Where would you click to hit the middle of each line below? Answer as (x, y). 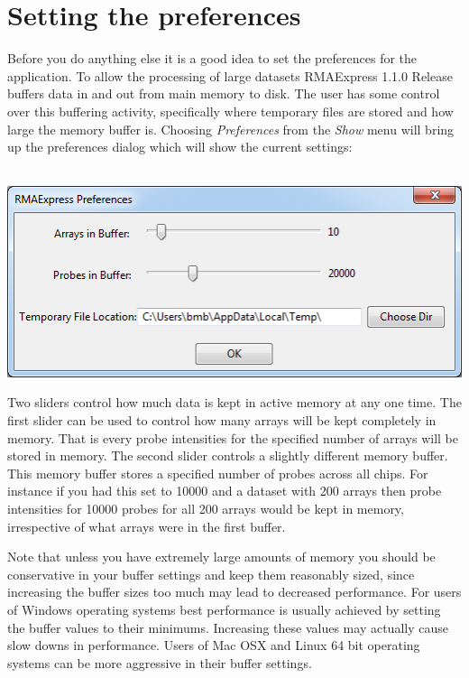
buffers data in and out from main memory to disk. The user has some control (224, 93)
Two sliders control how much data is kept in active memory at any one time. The (234, 402)
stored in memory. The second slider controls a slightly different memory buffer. (228, 455)
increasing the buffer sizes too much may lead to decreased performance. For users (234, 592)
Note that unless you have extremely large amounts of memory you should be (221, 557)
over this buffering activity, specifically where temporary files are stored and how (230, 111)
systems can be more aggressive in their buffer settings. (160, 662)
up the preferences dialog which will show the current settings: (180, 147)
